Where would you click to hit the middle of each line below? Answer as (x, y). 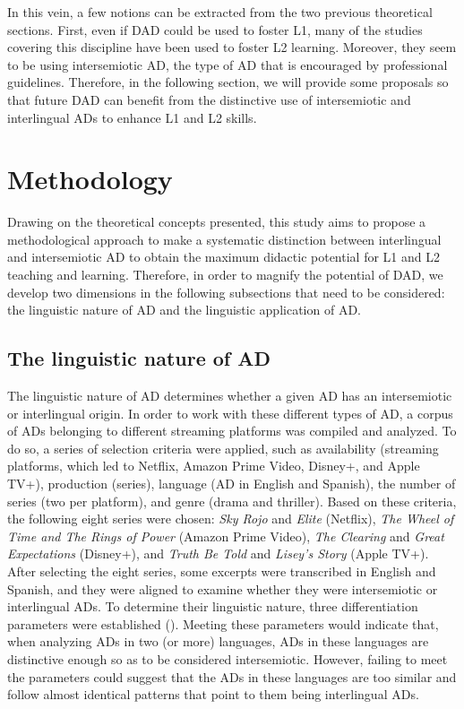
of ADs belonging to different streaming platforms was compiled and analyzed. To (232, 431)
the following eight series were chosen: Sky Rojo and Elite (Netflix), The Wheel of (231, 519)
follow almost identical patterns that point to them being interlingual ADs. (213, 694)
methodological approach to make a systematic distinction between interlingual (224, 239)
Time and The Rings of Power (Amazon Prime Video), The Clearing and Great (226, 536)
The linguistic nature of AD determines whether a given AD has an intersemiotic (230, 396)
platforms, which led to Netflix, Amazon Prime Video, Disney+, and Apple (214, 466)
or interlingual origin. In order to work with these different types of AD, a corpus (230, 413)
